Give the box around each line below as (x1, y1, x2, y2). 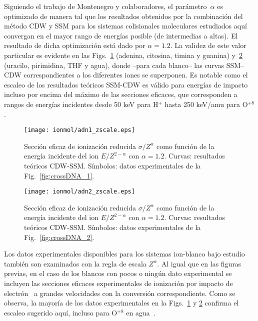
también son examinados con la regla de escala (4, 258, 146, 268)
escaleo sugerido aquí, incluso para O (4, 307, 117, 317)
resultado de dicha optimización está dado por (4, 40, 145, 50)
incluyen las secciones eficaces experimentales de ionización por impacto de (4, 277, 233, 288)
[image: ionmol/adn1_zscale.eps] (24, 126, 135, 134)
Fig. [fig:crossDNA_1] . (24, 170, 94, 180)
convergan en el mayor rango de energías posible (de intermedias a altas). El (4, 30, 238, 40)
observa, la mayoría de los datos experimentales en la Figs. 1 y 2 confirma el (4, 297, 239, 308)
